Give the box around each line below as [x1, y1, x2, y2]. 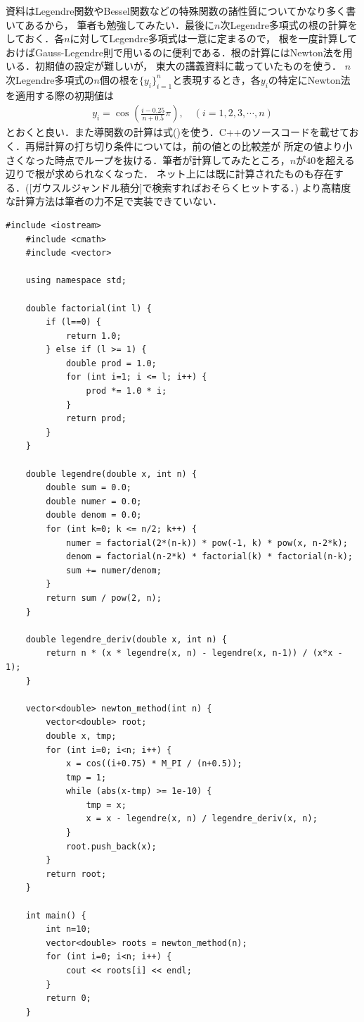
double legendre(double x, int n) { [25, 468, 197, 479]
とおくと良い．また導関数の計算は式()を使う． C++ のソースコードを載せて [6, 125, 349, 139]
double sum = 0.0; [46, 482, 131, 493]
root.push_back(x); [65, 841, 157, 852]
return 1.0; [65, 330, 122, 341]
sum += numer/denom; [65, 565, 162, 575]
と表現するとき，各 [172, 72, 261, 87]
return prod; [65, 413, 126, 424]
